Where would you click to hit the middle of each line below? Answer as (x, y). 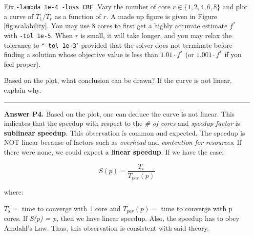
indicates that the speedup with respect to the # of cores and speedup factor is (122, 123)
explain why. (23, 89)
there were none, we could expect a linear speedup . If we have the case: (114, 151)
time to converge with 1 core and (71, 208)
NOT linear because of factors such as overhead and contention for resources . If (123, 142)
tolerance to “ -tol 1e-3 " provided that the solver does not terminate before (118, 45)
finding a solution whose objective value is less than (81, 54)
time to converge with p (197, 208)
